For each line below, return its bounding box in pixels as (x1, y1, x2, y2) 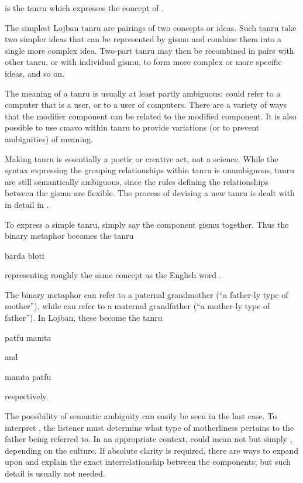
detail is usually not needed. (5, 467, 105, 479)
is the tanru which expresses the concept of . (5, 2, 164, 13)
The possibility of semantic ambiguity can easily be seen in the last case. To (5, 410, 277, 422)
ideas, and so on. (5, 67, 65, 79)
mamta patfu (5, 370, 51, 382)
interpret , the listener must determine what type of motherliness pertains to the (5, 421, 294, 433)
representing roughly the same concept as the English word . (5, 269, 222, 281)
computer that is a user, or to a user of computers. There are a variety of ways (5, 98, 287, 111)
